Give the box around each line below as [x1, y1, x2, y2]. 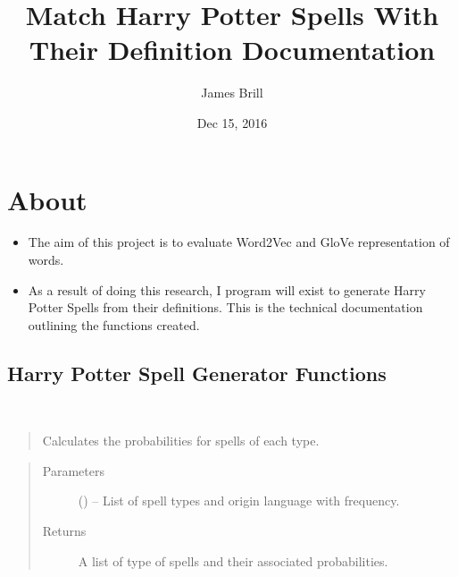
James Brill [201, 83, 263, 102]
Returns [42, 521, 87, 539]
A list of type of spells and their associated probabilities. [78, 551, 388, 570]
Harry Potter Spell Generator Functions [7, 359, 387, 386]
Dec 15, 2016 [196, 113, 268, 132]
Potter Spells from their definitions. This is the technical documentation [28, 298, 423, 317]
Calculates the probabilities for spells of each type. [42, 431, 320, 450]
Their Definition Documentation [29, 31, 436, 68]
